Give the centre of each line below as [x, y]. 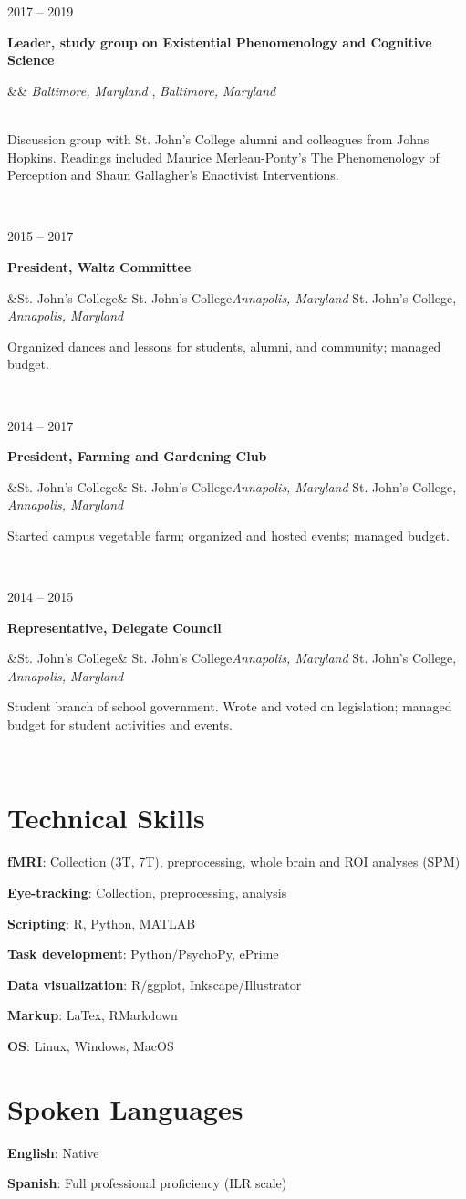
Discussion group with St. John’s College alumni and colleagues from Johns [218, 138]
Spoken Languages [125, 1108]
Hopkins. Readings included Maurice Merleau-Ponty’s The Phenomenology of [223, 157]
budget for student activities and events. [120, 725]
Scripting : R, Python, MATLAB [102, 923]
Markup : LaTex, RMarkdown [93, 1015]
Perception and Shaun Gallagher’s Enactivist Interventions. [173, 175]
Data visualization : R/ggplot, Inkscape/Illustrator [155, 984]
